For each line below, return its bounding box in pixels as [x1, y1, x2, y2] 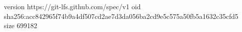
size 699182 [4, 20, 37, 31]
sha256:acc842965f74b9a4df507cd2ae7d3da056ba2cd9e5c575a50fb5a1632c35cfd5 [4, 11, 239, 21]
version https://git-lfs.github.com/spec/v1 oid [4, 1, 141, 11]
